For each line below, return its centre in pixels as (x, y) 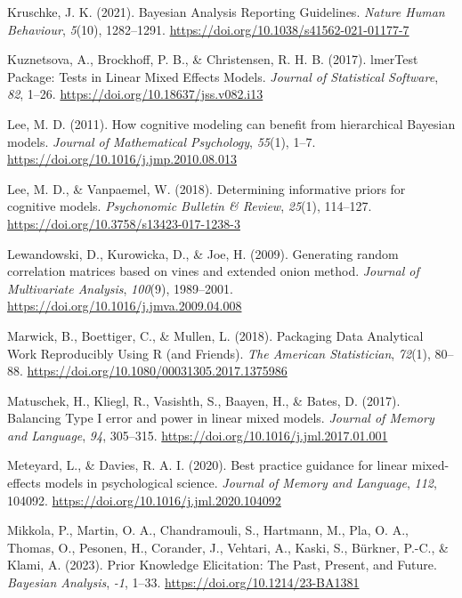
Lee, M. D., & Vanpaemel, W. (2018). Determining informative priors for (207, 188)
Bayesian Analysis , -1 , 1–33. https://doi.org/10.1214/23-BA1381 (183, 582)
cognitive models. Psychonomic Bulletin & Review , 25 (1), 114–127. (190, 206)
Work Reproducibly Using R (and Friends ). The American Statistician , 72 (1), (219, 353)
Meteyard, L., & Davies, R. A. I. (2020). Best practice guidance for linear (207, 465)
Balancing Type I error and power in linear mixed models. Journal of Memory (221, 418)
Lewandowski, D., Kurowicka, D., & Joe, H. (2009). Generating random (203, 253)
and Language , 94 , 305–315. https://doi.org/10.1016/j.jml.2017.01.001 (198, 435)
